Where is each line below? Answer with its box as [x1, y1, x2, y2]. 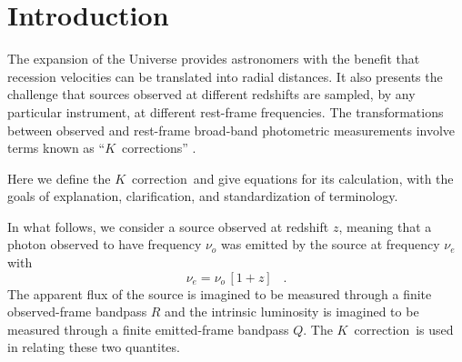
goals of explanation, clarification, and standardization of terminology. [7, 186, 398, 206]
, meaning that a [338, 216, 432, 236]
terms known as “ [7, 138, 105, 157]
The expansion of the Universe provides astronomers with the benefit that [7, 49, 420, 68]
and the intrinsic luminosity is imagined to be [165, 302, 419, 321]
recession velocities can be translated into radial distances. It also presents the [7, 66, 443, 85]
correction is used [354, 319, 454, 338]
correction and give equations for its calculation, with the [132, 168, 454, 187]
